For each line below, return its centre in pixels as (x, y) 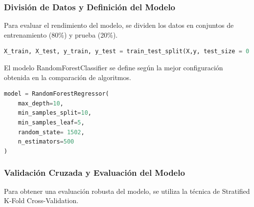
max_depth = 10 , (41, 103)
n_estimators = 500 (46, 142)
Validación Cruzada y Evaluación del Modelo (94, 173)
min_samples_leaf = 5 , (51, 122)
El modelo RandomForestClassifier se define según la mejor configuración (114, 67)
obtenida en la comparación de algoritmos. (68, 77)
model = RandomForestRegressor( (57, 94)
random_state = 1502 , (51, 132)
